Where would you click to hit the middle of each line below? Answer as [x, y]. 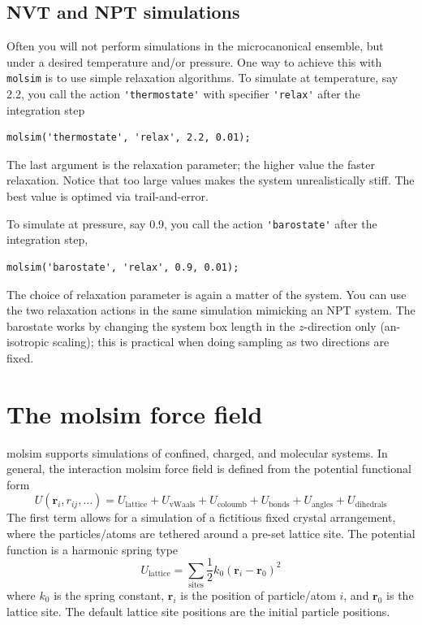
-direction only [340, 326]
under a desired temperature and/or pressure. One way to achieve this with [194, 61]
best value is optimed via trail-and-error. [108, 196]
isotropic [28, 342]
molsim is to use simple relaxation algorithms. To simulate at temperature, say [202, 78]
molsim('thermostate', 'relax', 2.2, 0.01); [129, 138]
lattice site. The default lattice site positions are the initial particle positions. [198, 611]
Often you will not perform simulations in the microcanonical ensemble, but [195, 46]
